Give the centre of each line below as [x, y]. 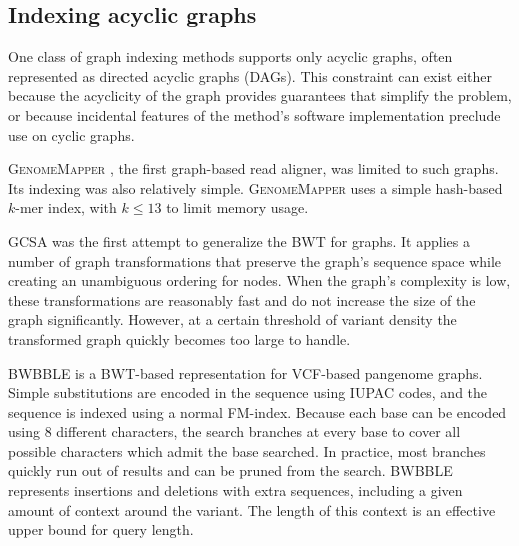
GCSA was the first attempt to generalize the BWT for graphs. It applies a [239, 240]
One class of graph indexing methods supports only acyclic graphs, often [230, 56]
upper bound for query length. [101, 529]
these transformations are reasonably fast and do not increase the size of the [242, 299]
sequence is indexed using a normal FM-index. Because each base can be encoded [257, 411]
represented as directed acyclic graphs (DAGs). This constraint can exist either [250, 75]
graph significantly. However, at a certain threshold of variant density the [232, 319]
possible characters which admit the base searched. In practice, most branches [247, 450]
